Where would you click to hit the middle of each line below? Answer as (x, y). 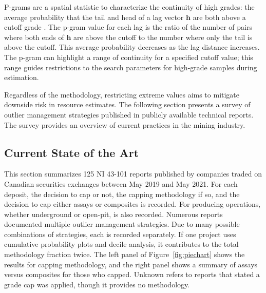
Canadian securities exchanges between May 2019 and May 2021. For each (121, 183)
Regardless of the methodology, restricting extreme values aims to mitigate (122, 94)
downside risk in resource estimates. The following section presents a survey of (127, 104)
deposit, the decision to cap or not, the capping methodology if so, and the (122, 194)
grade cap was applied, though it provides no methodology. (97, 284)
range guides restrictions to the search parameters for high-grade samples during (131, 67)
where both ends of (34, 37)
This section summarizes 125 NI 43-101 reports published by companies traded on (133, 174)
